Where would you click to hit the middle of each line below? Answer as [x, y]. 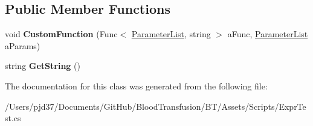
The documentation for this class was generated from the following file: [136, 85]
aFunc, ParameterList [268, 34]
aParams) [23, 45]
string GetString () [43, 66]
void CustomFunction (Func [61, 34]
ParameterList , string [171, 34]
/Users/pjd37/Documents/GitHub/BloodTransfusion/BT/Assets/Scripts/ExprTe [156, 106]
